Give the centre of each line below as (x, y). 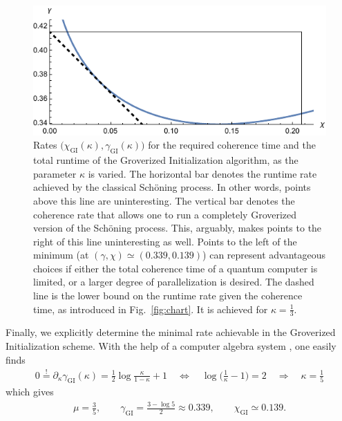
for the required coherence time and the (232, 145)
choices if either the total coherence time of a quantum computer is (175, 268)
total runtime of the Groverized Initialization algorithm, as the (166, 160)
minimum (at (61, 255)
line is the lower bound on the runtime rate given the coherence (168, 296)
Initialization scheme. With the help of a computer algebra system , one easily (171, 346)
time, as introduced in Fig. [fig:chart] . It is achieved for (151, 309)
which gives (30, 392)
